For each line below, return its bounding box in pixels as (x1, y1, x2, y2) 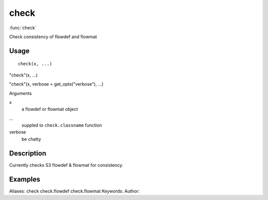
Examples (9, 175, 41, 183)
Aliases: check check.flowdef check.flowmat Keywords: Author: (9, 188, 140, 194)
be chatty (21, 136, 42, 142)
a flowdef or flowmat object (21, 106, 78, 112)
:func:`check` (9, 25, 37, 31)
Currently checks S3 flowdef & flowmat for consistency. (9, 162, 124, 168)
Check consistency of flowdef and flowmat (9, 34, 97, 40)
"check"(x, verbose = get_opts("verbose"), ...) (9, 81, 104, 87)
